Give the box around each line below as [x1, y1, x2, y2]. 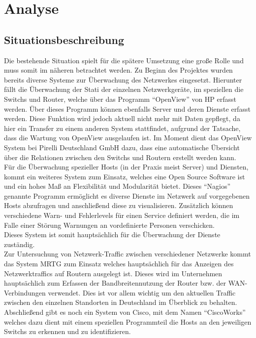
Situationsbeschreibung [4, 32, 124, 47]
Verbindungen [4, 287, 46, 297]
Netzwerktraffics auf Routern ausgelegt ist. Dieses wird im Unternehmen [4, 268, 223, 278]
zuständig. [4, 239, 35, 249]
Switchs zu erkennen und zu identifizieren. [4, 326, 131, 337]
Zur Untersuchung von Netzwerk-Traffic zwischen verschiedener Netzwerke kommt [4, 249, 251, 259]
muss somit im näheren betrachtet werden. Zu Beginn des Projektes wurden [4, 65, 233, 75]
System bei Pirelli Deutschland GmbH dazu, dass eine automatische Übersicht [4, 142, 240, 152]
